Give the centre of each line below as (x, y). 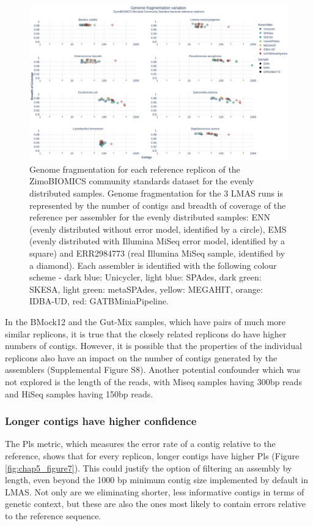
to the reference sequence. (53, 515)
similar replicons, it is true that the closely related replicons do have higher (146, 333)
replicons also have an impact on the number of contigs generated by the (141, 357)
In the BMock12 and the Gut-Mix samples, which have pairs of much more (145, 321)
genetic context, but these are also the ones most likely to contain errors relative (156, 504)
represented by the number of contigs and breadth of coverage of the (158, 205)
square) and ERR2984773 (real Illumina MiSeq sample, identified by (157, 253)
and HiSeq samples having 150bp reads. (79, 393)
